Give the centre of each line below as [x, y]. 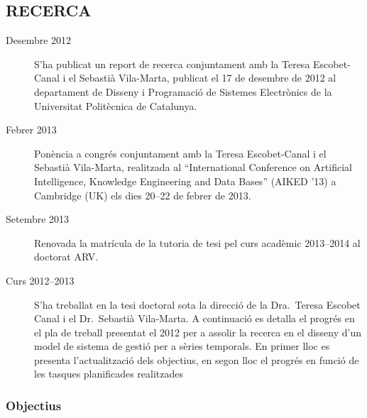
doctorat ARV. [66, 257]
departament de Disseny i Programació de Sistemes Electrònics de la [183, 91]
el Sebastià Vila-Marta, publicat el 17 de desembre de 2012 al [202, 78]
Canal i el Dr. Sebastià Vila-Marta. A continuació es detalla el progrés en [195, 318]
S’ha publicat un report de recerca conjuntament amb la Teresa [172, 64]
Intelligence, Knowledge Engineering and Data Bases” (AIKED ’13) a [185, 181]
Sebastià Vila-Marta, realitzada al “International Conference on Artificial [193, 167]
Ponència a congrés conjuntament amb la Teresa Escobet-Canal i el [180, 153]
